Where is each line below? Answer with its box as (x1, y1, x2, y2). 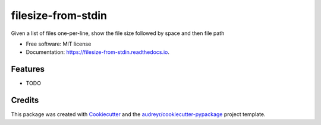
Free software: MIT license (26, 40, 92, 47)
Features (11, 64, 45, 74)
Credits (11, 95, 39, 105)
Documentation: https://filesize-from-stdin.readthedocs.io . (26, 49, 169, 56)
